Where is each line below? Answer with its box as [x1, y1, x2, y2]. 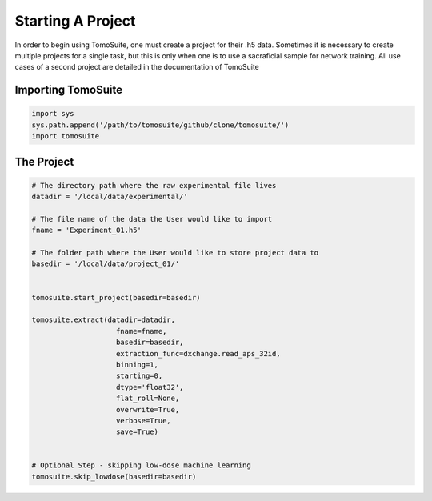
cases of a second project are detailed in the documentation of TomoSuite [14, 62, 260, 72]
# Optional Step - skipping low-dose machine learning [31, 461, 251, 470]
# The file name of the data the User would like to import [31, 214, 273, 223]
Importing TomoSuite [14, 83, 123, 97]
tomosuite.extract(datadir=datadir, [31, 315, 176, 324]
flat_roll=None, [116, 394, 180, 403]
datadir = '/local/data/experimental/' [31, 192, 188, 202]
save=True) [116, 427, 159, 436]
